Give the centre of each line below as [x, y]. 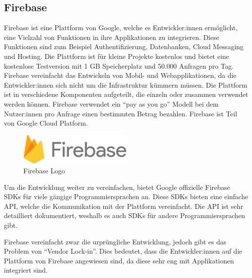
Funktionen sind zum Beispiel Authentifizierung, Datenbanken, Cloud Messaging [124, 46]
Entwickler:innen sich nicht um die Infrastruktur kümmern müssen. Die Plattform [126, 84]
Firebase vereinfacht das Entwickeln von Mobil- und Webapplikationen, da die [120, 75]
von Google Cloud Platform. [46, 123]
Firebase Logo [44, 170]
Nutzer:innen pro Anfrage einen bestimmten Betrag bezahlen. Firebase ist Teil [121, 113]
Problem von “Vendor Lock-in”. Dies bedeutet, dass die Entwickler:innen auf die [123, 251]
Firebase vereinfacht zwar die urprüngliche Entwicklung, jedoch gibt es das [115, 241]
